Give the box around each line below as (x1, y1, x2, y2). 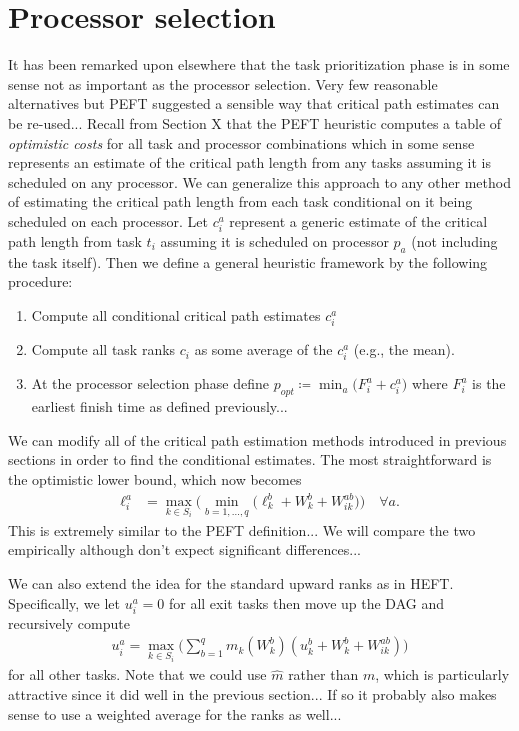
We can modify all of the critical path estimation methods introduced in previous (8, 429, 507, 450)
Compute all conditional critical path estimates (31, 305, 321, 326)
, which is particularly (375, 664, 510, 685)
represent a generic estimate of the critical (229, 210, 488, 231)
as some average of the (194, 339, 333, 360)
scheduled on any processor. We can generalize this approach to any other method (8, 171, 511, 192)
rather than (288, 664, 359, 685)
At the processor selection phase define (31, 373, 269, 394)
